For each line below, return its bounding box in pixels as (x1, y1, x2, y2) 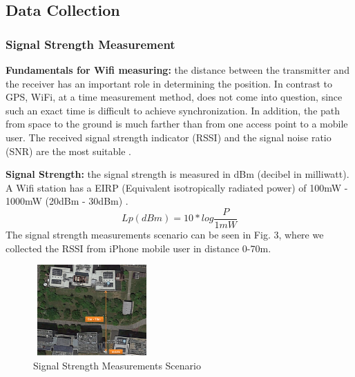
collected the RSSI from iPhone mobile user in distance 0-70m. (6, 241, 271, 255)
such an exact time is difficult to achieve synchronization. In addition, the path (6, 103, 340, 117)
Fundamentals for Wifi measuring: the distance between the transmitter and (6, 63, 349, 77)
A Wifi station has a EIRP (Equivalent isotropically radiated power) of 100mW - (6, 180, 348, 194)
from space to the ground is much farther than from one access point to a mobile (6, 116, 348, 131)
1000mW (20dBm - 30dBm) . (6, 194, 128, 208)
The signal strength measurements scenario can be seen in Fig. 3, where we (6, 227, 324, 241)
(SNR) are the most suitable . (6, 143, 131, 158)
